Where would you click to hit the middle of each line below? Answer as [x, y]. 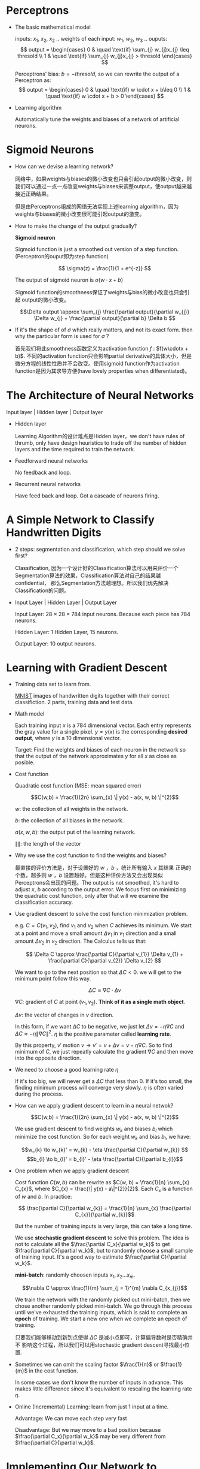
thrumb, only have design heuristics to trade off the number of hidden [101, 443]
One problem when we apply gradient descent [72, 1171]
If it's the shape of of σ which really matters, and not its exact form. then [104, 330]
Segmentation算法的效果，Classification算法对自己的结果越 [88, 575]
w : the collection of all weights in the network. [71, 809]
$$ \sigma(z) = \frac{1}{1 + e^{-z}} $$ [104, 268]
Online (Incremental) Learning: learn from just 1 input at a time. [92, 1407]
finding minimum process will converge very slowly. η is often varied [99, 1088]
